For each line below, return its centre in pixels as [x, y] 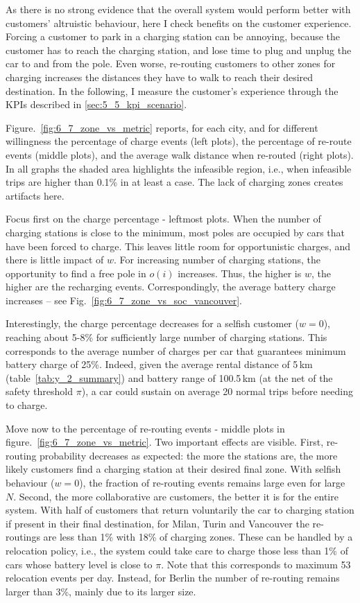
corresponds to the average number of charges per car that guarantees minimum [176, 350]
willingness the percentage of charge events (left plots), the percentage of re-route [179, 141]
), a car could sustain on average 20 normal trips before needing [217, 391]
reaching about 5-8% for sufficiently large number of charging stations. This [166, 337]
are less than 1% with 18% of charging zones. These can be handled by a [198, 537]
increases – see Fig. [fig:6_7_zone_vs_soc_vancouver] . [124, 300]
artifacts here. [35, 195]
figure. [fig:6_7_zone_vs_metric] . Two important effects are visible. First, [165, 442]
